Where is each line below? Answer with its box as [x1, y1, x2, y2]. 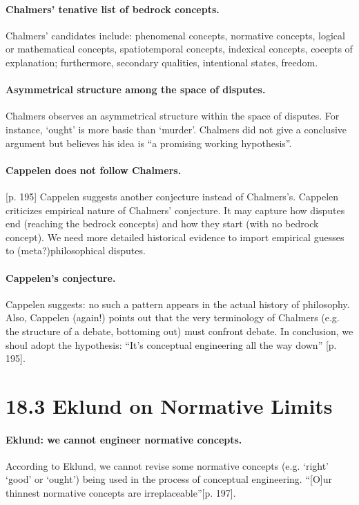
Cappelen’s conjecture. [6, 270, 116, 285]
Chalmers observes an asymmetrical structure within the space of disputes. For [6, 108, 340, 123]
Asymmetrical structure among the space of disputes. [6, 82, 266, 97]
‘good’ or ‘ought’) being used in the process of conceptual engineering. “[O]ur [6, 472, 332, 486]
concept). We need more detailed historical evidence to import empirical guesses [6, 229, 345, 244]
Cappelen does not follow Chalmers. [6, 162, 182, 177]
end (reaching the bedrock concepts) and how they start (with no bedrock [6, 216, 319, 231]
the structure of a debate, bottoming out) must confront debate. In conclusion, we [6, 323, 353, 338]
